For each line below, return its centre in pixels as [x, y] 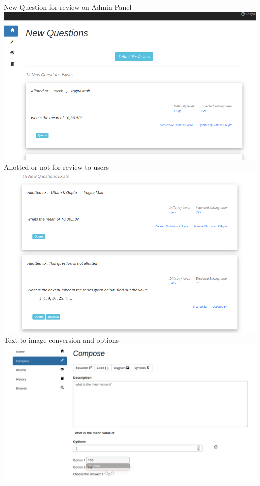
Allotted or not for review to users [56, 167]
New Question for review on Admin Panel [68, 7]
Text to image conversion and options [62, 340]
